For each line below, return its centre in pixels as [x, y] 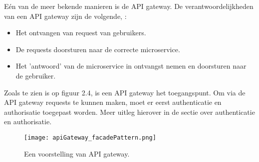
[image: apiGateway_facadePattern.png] [90, 137]
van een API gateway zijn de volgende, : [65, 16]
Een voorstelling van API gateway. [77, 153]
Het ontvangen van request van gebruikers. [81, 33]
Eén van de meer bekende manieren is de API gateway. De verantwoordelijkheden [129, 6]
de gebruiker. [36, 75]
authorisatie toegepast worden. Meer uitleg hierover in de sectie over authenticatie [129, 112]
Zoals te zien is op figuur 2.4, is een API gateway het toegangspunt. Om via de [125, 92]
